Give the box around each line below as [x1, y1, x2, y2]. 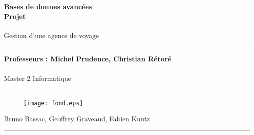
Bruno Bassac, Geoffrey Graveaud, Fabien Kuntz [4, 114, 150, 124]
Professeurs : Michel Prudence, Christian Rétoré [4, 54, 171, 64]
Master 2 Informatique [4, 73, 71, 83]
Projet [4, 11, 26, 21]
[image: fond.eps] [23, 99, 83, 107]
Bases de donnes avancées [4, 1, 92, 11]
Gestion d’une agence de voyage [4, 30, 99, 40]
